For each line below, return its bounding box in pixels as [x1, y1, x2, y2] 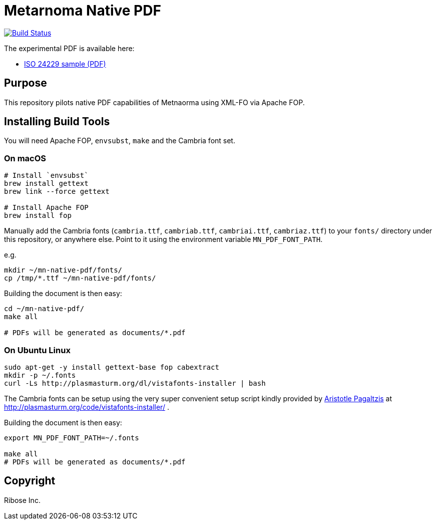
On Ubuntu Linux [4, 345, 71, 355]
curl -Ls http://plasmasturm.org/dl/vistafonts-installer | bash [4, 379, 266, 387]
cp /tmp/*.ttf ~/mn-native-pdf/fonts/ [4, 274, 156, 283]
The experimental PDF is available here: [4, 44, 135, 53]
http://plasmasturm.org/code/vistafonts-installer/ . [4, 402, 169, 411]
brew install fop [4, 211, 72, 220]
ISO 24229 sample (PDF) [24, 59, 106, 68]
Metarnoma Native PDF [4, 2, 161, 19]
